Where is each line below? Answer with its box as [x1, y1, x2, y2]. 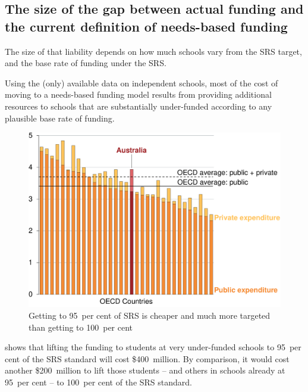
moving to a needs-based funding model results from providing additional [5, 88, 272, 101]
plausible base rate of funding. [5, 111, 115, 124]
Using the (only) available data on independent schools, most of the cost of [5, 76, 278, 89]
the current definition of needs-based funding [5, 17, 288, 35]
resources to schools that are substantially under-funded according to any [5, 99, 272, 112]
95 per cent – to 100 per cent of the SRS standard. [5, 375, 192, 388]
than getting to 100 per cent [29, 321, 133, 333]
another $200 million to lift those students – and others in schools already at [5, 364, 285, 377]
